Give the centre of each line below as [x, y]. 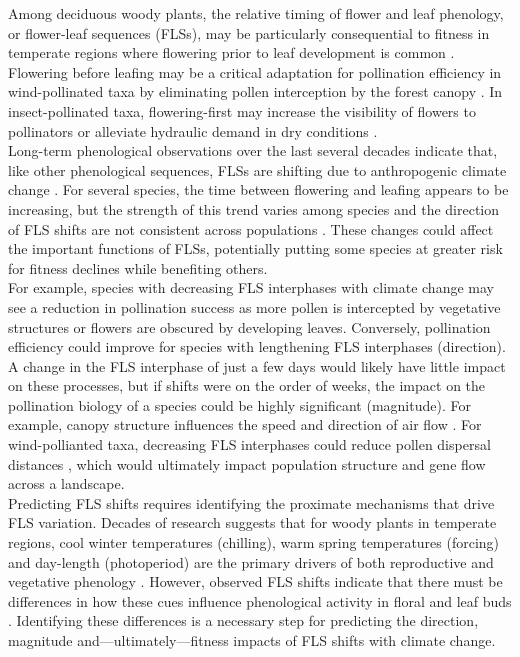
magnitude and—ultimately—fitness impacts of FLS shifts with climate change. [252, 640]
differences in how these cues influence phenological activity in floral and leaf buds [260, 600]
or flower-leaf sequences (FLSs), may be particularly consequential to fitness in [249, 32]
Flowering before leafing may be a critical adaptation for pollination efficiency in [255, 71]
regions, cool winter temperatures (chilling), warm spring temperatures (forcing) [254, 542]
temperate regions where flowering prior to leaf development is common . [231, 52]
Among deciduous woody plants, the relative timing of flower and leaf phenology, [256, 13]
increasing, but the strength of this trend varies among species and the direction [254, 208]
